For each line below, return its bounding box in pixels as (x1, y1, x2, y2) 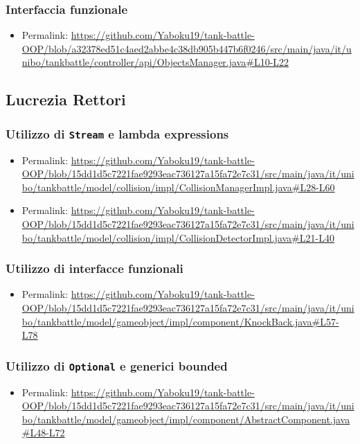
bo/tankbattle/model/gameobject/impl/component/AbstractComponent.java (21, 411, 350, 426)
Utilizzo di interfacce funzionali (6, 260, 183, 277)
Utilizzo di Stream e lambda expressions (6, 125, 229, 142)
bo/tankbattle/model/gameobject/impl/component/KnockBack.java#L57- (21, 314, 339, 328)
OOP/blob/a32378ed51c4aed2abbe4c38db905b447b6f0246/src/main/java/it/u (21, 41, 352, 55)
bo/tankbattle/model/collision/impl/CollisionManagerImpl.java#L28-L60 (21, 179, 335, 194)
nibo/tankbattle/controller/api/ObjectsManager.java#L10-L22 (21, 55, 289, 69)
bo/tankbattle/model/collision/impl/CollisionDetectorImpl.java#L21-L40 (21, 230, 334, 245)
